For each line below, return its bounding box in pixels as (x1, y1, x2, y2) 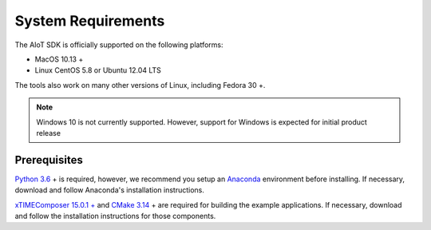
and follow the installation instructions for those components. (14, 211, 216, 220)
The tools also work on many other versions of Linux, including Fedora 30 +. (14, 80, 266, 89)
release (36, 128, 61, 137)
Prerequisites (14, 153, 83, 167)
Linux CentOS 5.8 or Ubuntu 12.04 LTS (34, 65, 161, 75)
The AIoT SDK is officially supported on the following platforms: (14, 40, 223, 50)
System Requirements (14, 12, 165, 30)
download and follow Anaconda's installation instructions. (14, 185, 205, 195)
